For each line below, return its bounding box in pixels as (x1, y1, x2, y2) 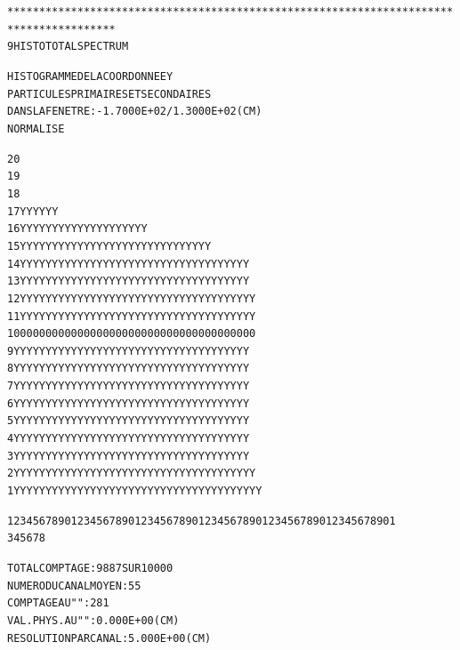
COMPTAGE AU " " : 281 (7, 597, 109, 610)
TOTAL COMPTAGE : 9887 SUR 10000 (7, 562, 174, 575)
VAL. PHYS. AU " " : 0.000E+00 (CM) (7, 614, 180, 627)
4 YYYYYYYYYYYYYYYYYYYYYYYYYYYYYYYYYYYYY (7, 432, 250, 445)
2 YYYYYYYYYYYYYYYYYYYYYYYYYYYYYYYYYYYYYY (7, 467, 256, 480)
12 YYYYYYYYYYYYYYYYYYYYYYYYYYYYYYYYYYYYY (7, 292, 256, 305)
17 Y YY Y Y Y (7, 205, 59, 218)
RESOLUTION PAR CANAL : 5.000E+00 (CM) (7, 631, 212, 645)
